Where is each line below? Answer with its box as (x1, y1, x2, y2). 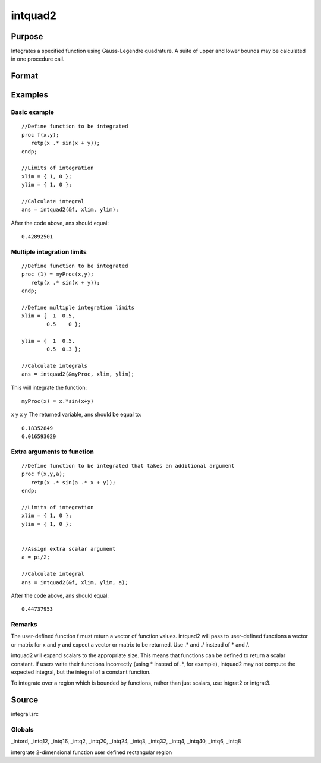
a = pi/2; (21, 554, 50, 561)
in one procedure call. (11, 55, 65, 62)
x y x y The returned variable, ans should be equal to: (11, 411, 142, 418)
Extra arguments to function (11, 447, 95, 456)
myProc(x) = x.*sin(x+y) (21, 398, 94, 404)
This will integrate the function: (11, 384, 87, 391)
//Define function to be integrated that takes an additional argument (21, 462, 235, 469)
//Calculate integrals (21, 362, 88, 369)
